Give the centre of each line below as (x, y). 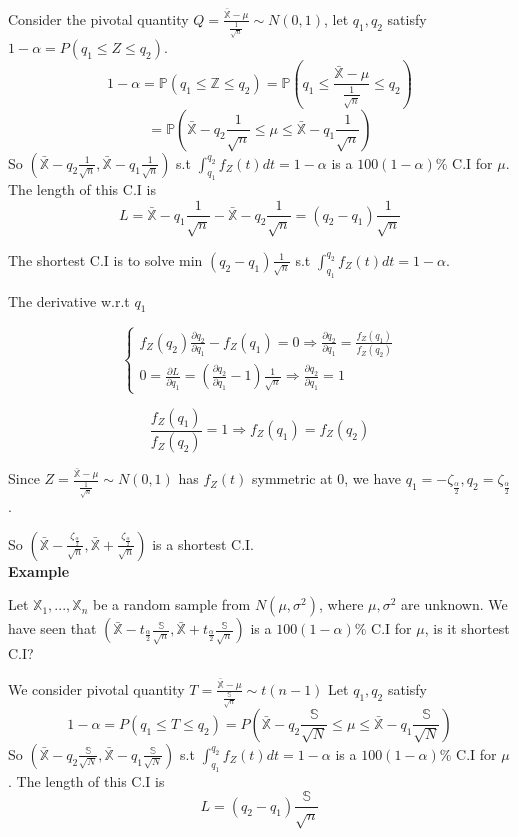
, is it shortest (467, 628)
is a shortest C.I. (203, 543)
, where (341, 604)
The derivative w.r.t (69, 300)
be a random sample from (171, 604)
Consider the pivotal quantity (98, 18)
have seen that (52, 628)
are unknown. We (454, 604)
